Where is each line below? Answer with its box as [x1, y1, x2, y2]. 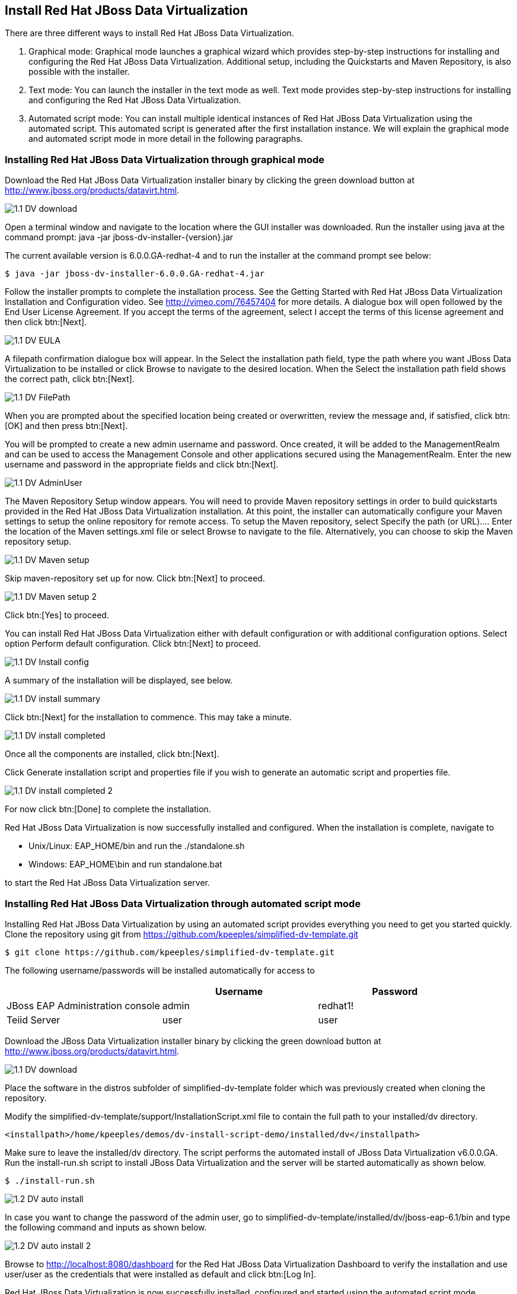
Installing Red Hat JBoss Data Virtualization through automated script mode [5, 897, 361, 910]
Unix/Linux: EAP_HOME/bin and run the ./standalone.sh [28, 841, 245, 851]
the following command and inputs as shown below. [5, 1222, 207, 1232]
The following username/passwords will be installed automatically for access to [5, 965, 315, 975]
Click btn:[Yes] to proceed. [5, 610, 109, 621]
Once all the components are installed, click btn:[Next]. [5, 749, 219, 759]
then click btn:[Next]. [5, 317, 87, 328]
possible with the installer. [28, 66, 130, 77]
